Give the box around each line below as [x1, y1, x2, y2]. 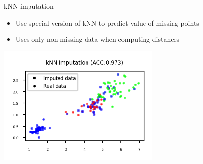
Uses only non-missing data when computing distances [15, 34, 180, 44]
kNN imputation [4, 1, 54, 11]
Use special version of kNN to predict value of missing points [15, 17, 199, 28]
